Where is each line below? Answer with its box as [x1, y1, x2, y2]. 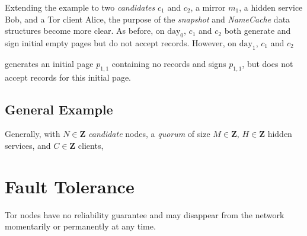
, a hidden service [239, 1, 303, 13]
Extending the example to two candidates [5, 1, 155, 13]
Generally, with [5, 127, 60, 140]
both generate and [224, 24, 291, 37]
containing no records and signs [111, 57, 226, 69]
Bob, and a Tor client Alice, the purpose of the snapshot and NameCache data [5, 12, 290, 25]
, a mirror [190, 1, 226, 13]
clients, [78, 139, 104, 151]
